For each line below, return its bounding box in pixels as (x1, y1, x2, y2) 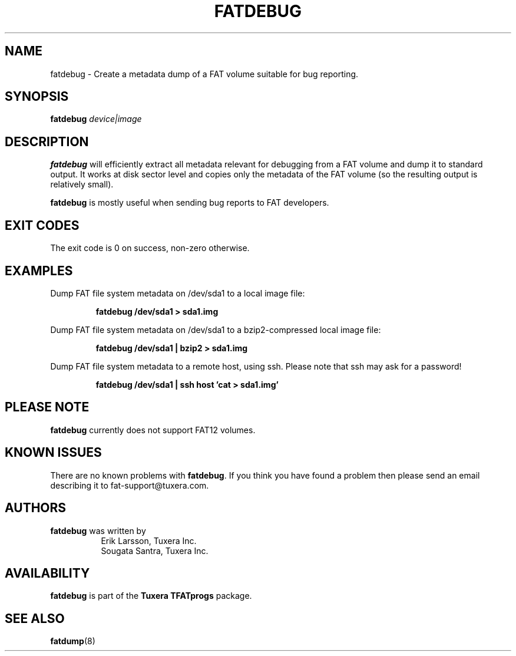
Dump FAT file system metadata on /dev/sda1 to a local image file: (50, 288, 305, 298)
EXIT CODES (5, 217, 80, 233)
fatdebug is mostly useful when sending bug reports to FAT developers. (50, 197, 329, 208)
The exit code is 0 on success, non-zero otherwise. (50, 243, 250, 253)
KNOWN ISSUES (5, 445, 102, 460)
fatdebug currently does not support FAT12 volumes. (50, 424, 256, 435)
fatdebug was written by (50, 525, 146, 536)
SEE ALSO (5, 611, 65, 626)
